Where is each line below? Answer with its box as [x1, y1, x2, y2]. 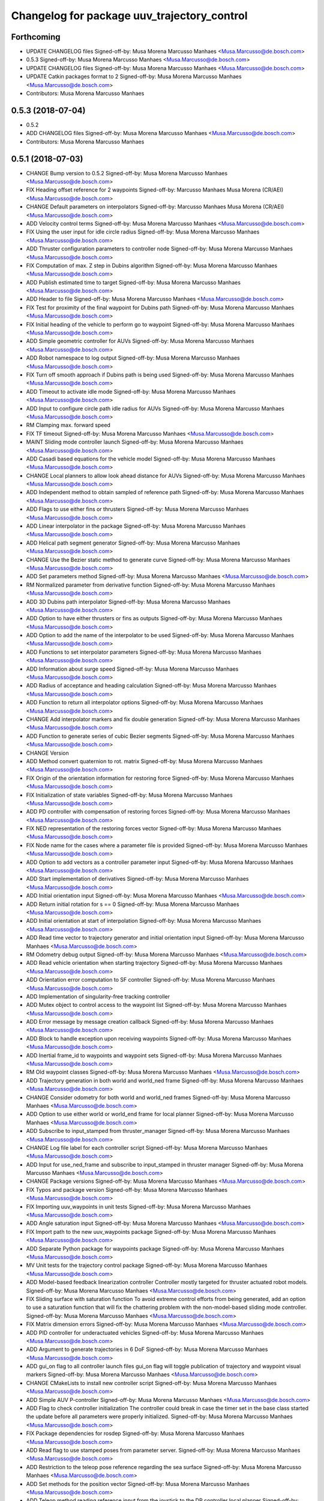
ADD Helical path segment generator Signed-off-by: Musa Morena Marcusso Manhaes [26, 539, 241, 546]
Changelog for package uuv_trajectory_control [11, 9, 248, 22]
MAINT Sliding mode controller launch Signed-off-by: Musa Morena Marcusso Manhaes [26, 438, 244, 445]
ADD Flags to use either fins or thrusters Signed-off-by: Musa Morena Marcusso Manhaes [26, 506, 249, 513]
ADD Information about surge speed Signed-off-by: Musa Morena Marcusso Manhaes [26, 665, 239, 672]
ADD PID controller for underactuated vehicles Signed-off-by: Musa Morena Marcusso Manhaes [26, 1329, 264, 1336]
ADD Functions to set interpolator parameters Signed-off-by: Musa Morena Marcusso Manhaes [26, 648, 262, 656]
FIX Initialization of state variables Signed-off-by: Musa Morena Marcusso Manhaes [26, 791, 233, 799]
